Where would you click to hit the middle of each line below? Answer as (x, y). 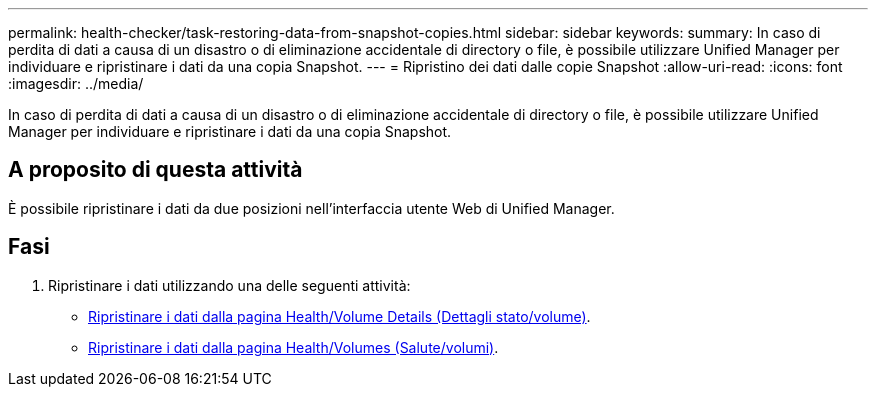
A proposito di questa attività (155, 170)
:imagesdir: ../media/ (76, 83)
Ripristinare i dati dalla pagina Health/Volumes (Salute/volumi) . (293, 347)
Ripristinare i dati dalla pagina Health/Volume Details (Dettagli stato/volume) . (339, 316)
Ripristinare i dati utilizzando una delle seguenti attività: (229, 285)
